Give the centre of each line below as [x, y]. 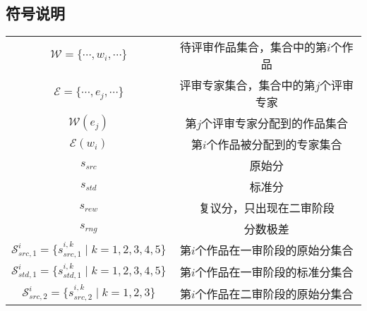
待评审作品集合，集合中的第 [254, 47]
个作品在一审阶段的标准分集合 [274, 272]
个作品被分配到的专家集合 [274, 145]
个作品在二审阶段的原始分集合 [274, 293]
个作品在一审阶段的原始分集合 [274, 250]
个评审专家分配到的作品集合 [275, 123]
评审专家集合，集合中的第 [247, 85]
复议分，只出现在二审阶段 [266, 208]
